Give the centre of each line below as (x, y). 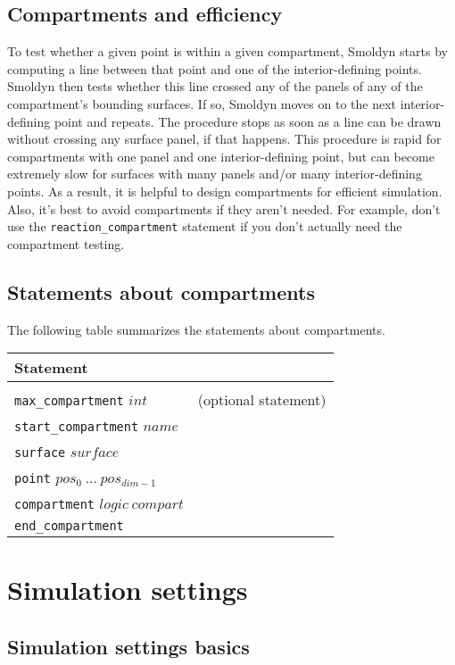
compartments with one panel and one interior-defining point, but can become (221, 156)
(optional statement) (262, 400)
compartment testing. (66, 243)
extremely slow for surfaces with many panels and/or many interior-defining (215, 174)
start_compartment (77, 427)
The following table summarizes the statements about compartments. (196, 329)
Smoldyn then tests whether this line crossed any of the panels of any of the (215, 86)
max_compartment (69, 401)
